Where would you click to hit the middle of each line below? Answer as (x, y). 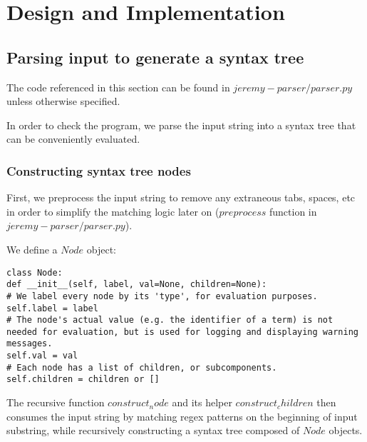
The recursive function (56, 402)
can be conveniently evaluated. (73, 139)
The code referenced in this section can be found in (118, 87)
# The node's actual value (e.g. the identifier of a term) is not (170, 320)
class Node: (35, 272)
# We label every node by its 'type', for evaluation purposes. (162, 296)
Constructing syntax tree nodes (99, 170)
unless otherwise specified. (63, 101)
